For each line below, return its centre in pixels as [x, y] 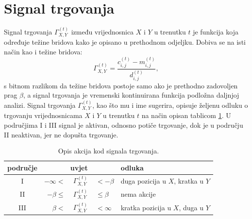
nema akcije [138, 194]
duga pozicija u [143, 180]
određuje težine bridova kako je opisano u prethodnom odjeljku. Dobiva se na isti [125, 42]
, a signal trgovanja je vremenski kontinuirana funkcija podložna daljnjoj [131, 95]
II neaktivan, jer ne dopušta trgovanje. [61, 134]
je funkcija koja [216, 31]
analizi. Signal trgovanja [40, 105]
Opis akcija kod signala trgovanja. [109, 151]
